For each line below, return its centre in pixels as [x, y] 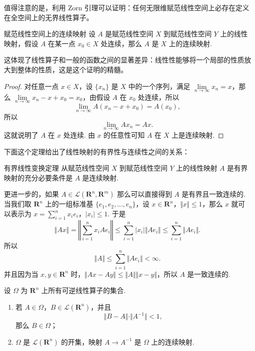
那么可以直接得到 [144, 194]
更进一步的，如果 [31, 194]
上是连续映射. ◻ [198, 135]
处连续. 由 [79, 135]
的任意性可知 [124, 135]
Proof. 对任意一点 [31, 86]
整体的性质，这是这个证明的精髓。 [72, 69]
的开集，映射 [82, 341]
